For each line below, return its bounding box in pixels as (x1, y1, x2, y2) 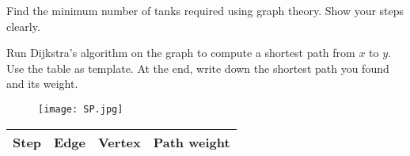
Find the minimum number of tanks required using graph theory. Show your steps (6, 2, 404, 18)
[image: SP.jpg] (38, 103, 123, 115)
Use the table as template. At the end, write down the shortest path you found (6, 59, 389, 76)
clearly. (6, 17, 40, 34)
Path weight (153, 132, 230, 151)
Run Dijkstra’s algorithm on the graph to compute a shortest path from (6, 44, 355, 61)
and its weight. (6, 75, 78, 92)
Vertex (98, 132, 141, 151)
